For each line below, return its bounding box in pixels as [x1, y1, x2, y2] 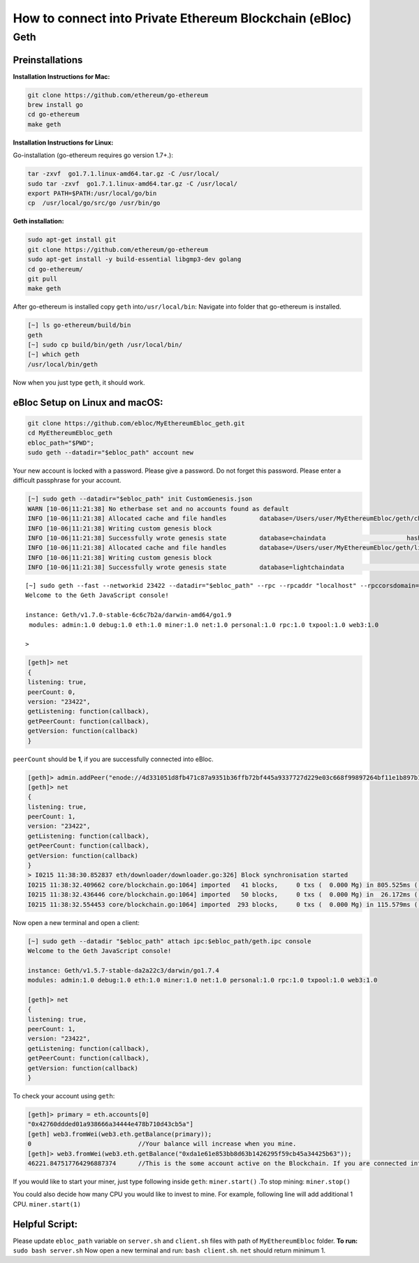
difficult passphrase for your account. [13, 476, 122, 485]
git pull [27, 274, 58, 283]
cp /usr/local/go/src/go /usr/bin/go [27, 199, 161, 207]
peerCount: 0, [27, 688, 76, 696]
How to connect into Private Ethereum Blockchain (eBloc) [13, 10, 352, 26]
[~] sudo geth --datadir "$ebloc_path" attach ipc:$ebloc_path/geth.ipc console [27, 937, 311, 945]
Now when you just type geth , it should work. [13, 378, 146, 387]
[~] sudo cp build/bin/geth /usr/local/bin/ [27, 341, 183, 349]
